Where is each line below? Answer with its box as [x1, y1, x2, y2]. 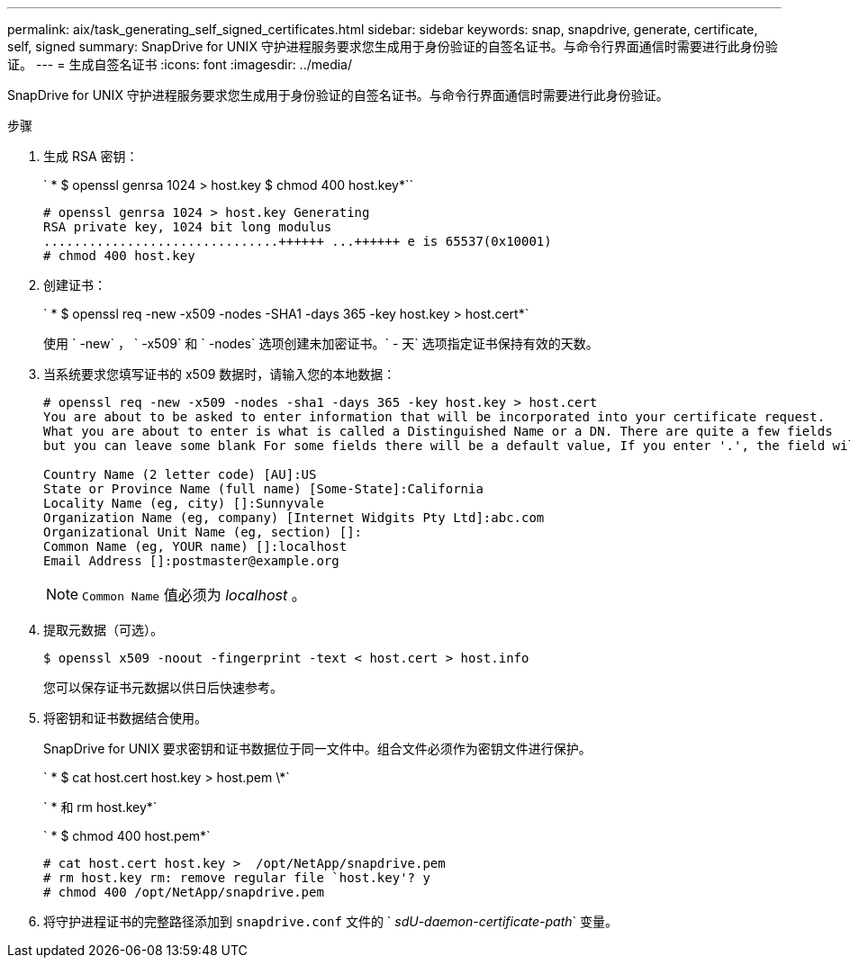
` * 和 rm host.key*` [43, 799, 158, 815]
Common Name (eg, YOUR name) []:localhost [43, 539, 348, 554]
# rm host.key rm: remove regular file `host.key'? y [43, 870, 430, 885]
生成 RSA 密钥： [43, 149, 139, 164]
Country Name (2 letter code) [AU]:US [43, 467, 317, 482]
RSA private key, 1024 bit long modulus [43, 220, 332, 234]
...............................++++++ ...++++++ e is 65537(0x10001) [43, 234, 552, 248]
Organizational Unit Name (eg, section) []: [43, 525, 363, 539]
